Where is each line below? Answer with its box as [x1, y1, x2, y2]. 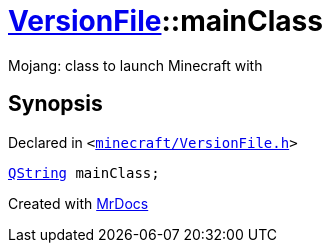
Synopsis [8, 91, 103, 117]
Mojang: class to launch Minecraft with [8, 56, 263, 74]
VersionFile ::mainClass [8, 4, 323, 38]
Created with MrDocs [8, 194, 149, 212]
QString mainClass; [8, 164, 160, 181]
